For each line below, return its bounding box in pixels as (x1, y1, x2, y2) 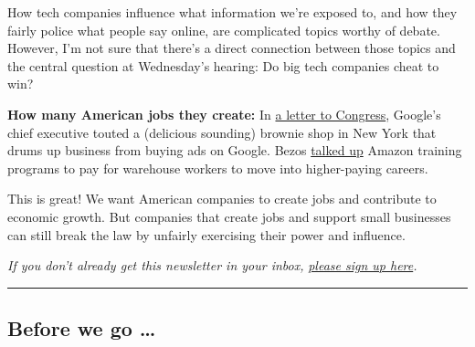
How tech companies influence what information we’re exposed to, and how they (7, 3, 458, 21)
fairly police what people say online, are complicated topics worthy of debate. (7, 20, 440, 39)
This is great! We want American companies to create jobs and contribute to (7, 189, 437, 208)
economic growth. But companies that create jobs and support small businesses (7, 206, 451, 226)
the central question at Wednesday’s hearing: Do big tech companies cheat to (7, 56, 439, 75)
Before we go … (7, 314, 156, 342)
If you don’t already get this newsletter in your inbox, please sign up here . (7, 256, 417, 275)
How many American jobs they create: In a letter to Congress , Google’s (7, 104, 441, 123)
